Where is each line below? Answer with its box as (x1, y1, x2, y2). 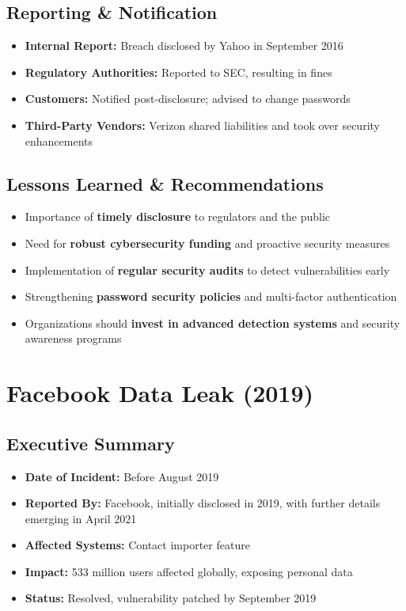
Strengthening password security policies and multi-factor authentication (25, 288, 397, 305)
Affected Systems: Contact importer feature (25, 537, 250, 553)
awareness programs (25, 330, 122, 347)
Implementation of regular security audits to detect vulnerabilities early (25, 261, 390, 278)
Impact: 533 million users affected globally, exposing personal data (25, 563, 353, 579)
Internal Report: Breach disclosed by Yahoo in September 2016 (25, 37, 343, 54)
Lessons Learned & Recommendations (6, 171, 324, 195)
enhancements (25, 132, 93, 149)
